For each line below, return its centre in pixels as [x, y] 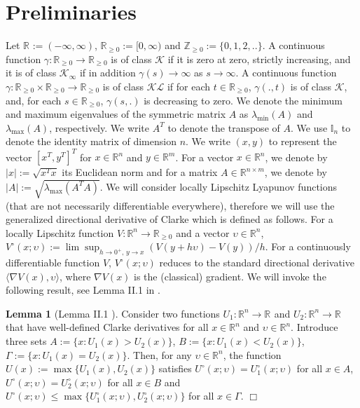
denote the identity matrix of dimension [91, 141]
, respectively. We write [99, 127]
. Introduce [314, 327]
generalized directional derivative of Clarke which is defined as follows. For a [169, 219]
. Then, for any [159, 354]
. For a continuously [308, 246]
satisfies [175, 368]
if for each [189, 86]
